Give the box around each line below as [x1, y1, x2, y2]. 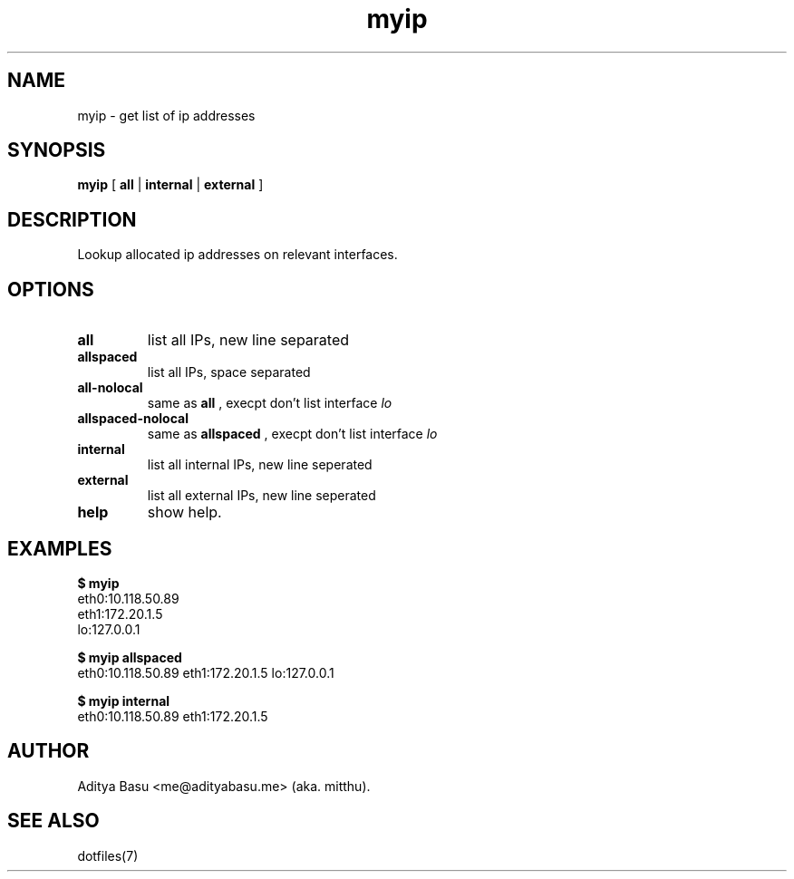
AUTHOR [7, 739, 90, 763]
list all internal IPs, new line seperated [147, 457, 373, 473]
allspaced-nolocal [77, 411, 189, 427]
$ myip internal [77, 692, 170, 709]
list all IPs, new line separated [147, 331, 350, 350]
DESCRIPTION [7, 208, 137, 231]
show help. [147, 503, 222, 522]
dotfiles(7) [77, 847, 139, 864]
